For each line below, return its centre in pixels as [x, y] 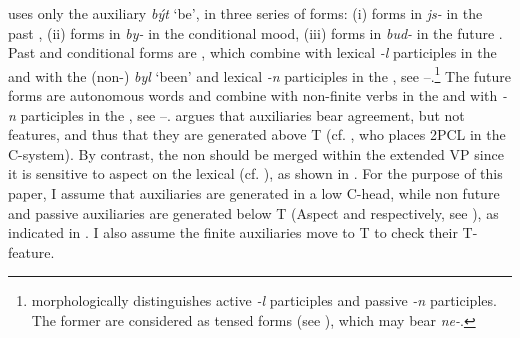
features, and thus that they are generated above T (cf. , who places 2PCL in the [257, 134]
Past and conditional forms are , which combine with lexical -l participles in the [252, 52]
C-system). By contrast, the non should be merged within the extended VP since [256, 153]
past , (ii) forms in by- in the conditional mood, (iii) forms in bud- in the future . [255, 32]
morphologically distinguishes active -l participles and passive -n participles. [264, 300]
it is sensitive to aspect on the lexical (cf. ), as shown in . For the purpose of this [255, 173]
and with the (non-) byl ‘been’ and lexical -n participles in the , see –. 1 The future [259, 74]
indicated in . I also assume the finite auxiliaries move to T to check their [233, 232]
